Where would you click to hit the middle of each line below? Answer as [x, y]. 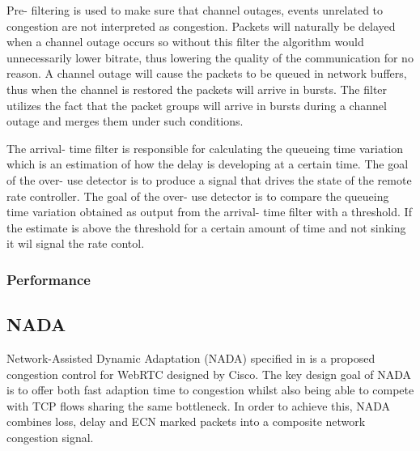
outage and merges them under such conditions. [125, 121]
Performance [49, 279]
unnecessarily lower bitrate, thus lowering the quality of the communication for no [210, 57]
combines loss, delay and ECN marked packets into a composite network [186, 421]
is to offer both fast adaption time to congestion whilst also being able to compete [210, 390]
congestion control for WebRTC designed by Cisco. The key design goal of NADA [209, 374]
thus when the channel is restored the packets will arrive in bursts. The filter [197, 89]
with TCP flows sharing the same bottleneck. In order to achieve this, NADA [199, 405]
